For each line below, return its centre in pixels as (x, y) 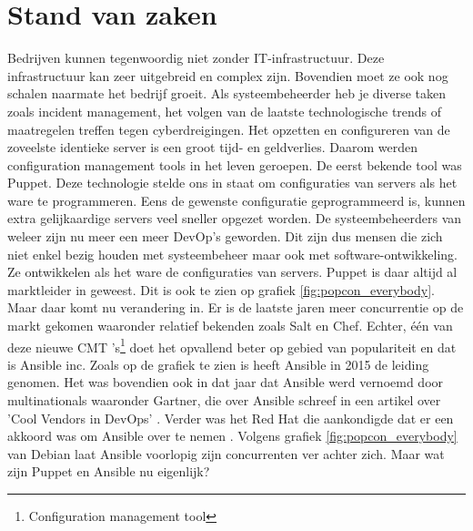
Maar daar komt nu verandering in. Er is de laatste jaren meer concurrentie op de (236, 307)
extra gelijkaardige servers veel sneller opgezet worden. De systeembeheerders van (235, 218)
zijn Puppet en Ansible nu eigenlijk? (109, 471)
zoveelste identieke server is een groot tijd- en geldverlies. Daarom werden (212, 147)
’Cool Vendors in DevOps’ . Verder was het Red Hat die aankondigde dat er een (231, 418)
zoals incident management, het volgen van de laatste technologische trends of (225, 111)
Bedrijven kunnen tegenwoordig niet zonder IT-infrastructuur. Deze (196, 58)
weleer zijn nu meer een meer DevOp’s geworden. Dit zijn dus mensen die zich (225, 236)
